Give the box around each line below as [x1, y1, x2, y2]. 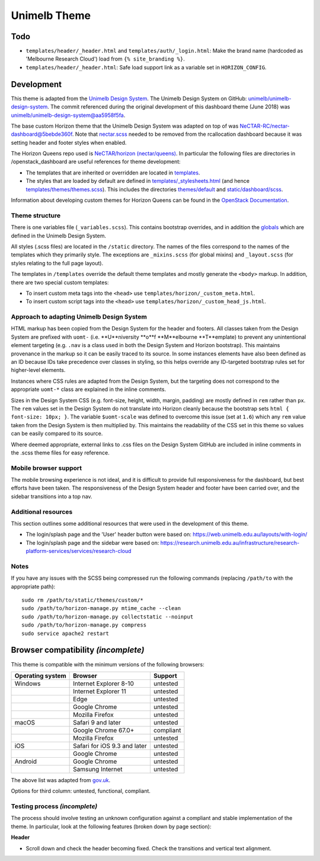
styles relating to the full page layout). [11, 259, 104, 266]
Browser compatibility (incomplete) [11, 645, 145, 655]
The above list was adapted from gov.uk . [11, 776, 111, 783]
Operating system [14, 671, 66, 679]
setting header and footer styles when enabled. [11, 139, 127, 146]
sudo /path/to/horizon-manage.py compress [21, 622, 147, 628]
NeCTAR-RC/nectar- [239, 122, 290, 129]
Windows [14, 679, 41, 688]
